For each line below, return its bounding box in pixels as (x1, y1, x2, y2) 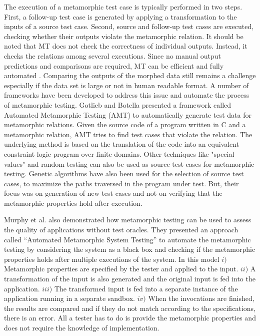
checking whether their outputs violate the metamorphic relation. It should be (4, 31, 243, 41)
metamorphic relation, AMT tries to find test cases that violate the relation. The (4, 129, 252, 139)
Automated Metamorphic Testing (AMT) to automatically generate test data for (4, 109, 251, 120)
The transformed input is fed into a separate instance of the (54, 283, 238, 293)
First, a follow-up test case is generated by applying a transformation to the (4, 11, 237, 22)
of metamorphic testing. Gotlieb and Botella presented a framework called (4, 99, 231, 110)
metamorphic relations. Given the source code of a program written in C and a (4, 119, 246, 130)
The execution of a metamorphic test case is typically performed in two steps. (4, 2, 242, 12)
